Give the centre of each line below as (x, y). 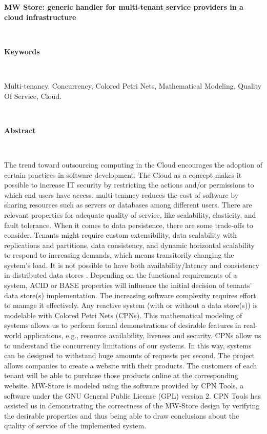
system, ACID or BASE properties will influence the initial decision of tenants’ (128, 285)
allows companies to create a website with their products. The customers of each (131, 365)
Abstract (20, 130)
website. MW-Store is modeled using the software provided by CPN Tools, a (124, 385)
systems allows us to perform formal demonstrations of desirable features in (123, 325)
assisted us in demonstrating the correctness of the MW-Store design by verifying (132, 406)
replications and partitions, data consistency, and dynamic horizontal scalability (130, 245)
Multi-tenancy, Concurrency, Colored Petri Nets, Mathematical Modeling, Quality (133, 85)
